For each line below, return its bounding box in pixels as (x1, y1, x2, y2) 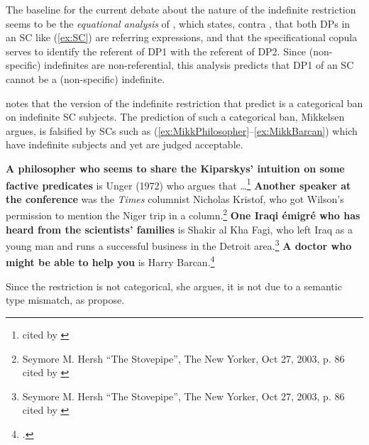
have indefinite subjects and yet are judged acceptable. (6, 137, 243, 152)
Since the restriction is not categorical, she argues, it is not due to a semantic (6, 278, 342, 293)
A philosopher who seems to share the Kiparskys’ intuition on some (6, 160, 345, 175)
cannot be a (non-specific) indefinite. (6, 71, 165, 86)
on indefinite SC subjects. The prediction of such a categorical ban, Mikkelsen (6, 109, 345, 124)
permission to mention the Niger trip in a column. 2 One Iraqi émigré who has (6, 206, 360, 223)
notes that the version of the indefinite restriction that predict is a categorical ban (6, 95, 363, 110)
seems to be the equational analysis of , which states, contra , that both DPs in (6, 16, 351, 31)
